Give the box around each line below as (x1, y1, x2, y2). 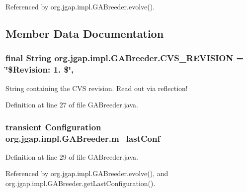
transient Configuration (5, 120, 101, 133)
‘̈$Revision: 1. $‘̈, (5, 63, 74, 76)
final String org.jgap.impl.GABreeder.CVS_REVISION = (5, 52, 244, 64)
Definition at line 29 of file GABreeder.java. (5, 151, 138, 162)
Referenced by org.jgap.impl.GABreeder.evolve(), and (5, 168, 168, 179)
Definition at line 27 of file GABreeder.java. (5, 99, 138, 110)
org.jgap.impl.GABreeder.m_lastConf (5, 132, 161, 144)
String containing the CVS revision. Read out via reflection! (5, 83, 188, 93)
